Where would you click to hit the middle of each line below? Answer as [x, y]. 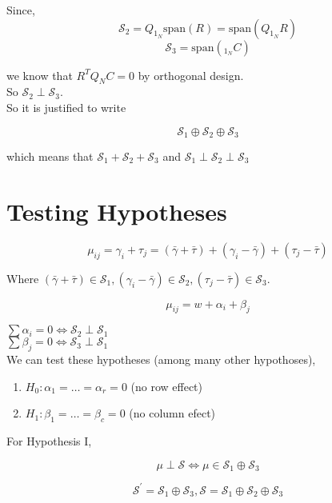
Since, [21, 10]
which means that [50, 156]
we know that [40, 75]
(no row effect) [166, 386]
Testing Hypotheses [117, 211]
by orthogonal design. [191, 75]
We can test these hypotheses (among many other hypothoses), [161, 359]
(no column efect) [172, 413]
